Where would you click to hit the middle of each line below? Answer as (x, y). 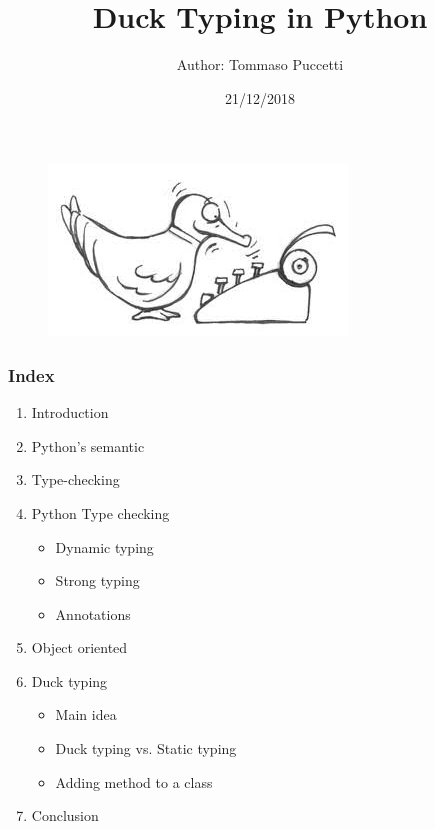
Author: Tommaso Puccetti (260, 64)
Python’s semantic (88, 445)
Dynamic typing (104, 546)
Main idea (86, 714)
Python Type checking (100, 512)
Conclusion (65, 815)
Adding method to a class (134, 781)
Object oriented (79, 647)
